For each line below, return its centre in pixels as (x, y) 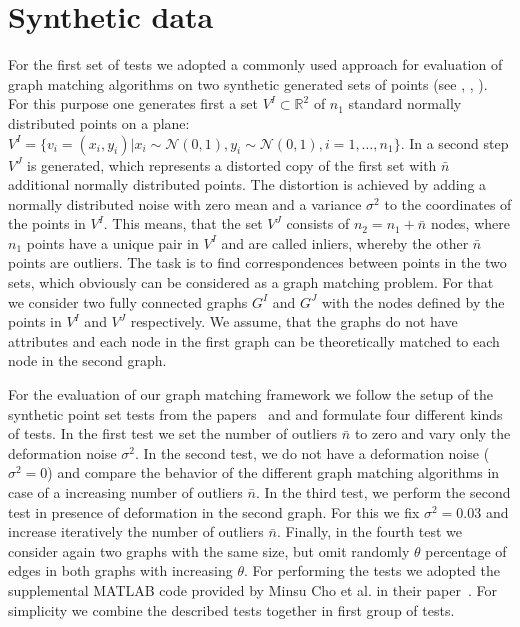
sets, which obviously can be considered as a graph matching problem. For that (251, 282)
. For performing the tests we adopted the (371, 570)
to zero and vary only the (432, 433)
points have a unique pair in (112, 242)
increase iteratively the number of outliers (136, 531)
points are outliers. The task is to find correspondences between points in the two (257, 262)
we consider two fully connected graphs (128, 301)
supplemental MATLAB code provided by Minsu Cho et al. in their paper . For (252, 589)
